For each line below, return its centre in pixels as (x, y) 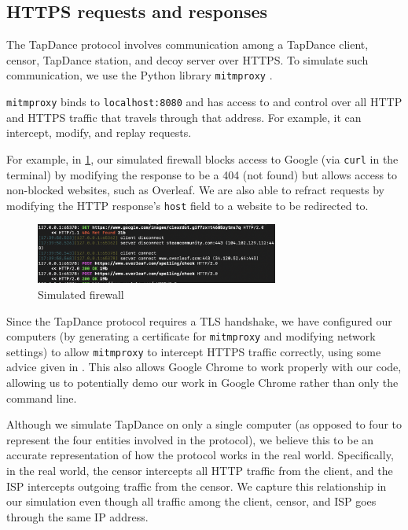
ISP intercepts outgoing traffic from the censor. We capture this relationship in (197, 486)
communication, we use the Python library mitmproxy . (140, 75)
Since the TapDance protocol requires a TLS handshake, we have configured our (199, 320)
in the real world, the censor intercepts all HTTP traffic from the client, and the (200, 471)
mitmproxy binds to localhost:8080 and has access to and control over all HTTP (204, 102)
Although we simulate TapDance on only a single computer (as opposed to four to (204, 424)
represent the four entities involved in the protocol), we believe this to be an (190, 439)
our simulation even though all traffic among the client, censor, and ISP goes (191, 501)
